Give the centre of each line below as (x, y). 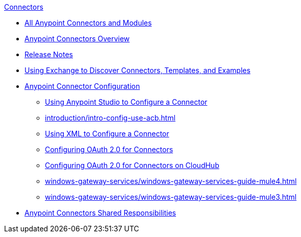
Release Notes (49, 54)
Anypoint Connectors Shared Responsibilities (100, 213)
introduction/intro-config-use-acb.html (110, 118)
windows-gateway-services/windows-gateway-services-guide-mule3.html (171, 197)
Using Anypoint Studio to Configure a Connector (126, 102)
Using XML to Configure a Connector (107, 134)
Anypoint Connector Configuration (82, 86)
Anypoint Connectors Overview (77, 39)
